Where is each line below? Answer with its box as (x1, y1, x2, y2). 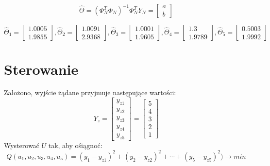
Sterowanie (4, 59, 79, 79)
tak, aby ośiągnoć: (48, 140, 102, 150)
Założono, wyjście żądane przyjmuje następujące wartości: (4, 87, 176, 98)
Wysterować (4, 140, 39, 150)
